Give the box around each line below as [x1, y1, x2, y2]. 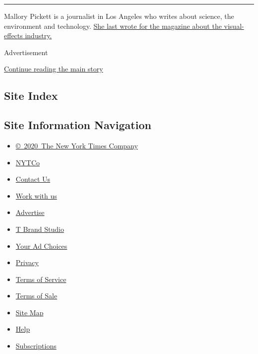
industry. [25, 30, 52, 41]
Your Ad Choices [15, 240, 67, 251]
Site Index [4, 88, 58, 103]
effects [4, 30, 23, 41]
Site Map [15, 307, 44, 317]
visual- [224, 20, 244, 31]
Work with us [15, 190, 57, 201]
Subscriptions [15, 341, 57, 351]
